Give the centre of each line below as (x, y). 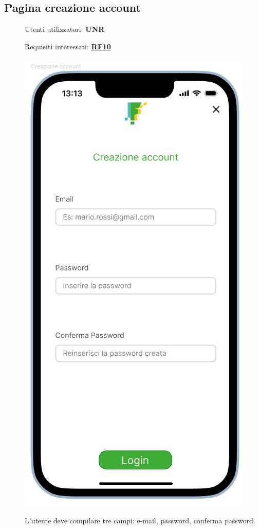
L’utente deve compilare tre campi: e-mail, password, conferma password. (140, 520)
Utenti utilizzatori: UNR (65, 29)
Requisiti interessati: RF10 (68, 46)
